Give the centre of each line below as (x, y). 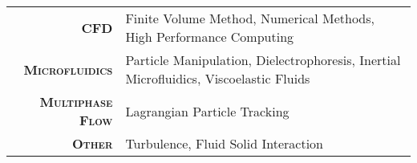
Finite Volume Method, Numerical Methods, (250, 18)
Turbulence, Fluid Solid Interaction (224, 143)
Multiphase (76, 102)
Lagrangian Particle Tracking (207, 111)
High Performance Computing (210, 37)
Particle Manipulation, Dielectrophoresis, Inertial (263, 60)
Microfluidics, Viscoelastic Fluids (218, 78)
